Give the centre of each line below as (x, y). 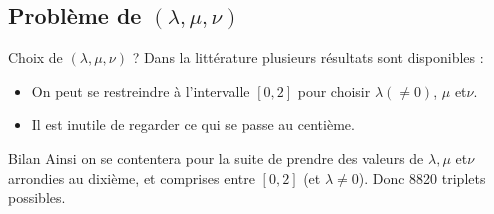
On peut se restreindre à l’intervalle (140, 90)
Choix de (35, 57)
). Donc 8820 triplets (422, 177)
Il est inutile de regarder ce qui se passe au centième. (193, 124)
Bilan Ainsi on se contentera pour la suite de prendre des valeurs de (216, 157)
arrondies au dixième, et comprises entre (131, 177)
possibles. (37, 197)
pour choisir (334, 90)
